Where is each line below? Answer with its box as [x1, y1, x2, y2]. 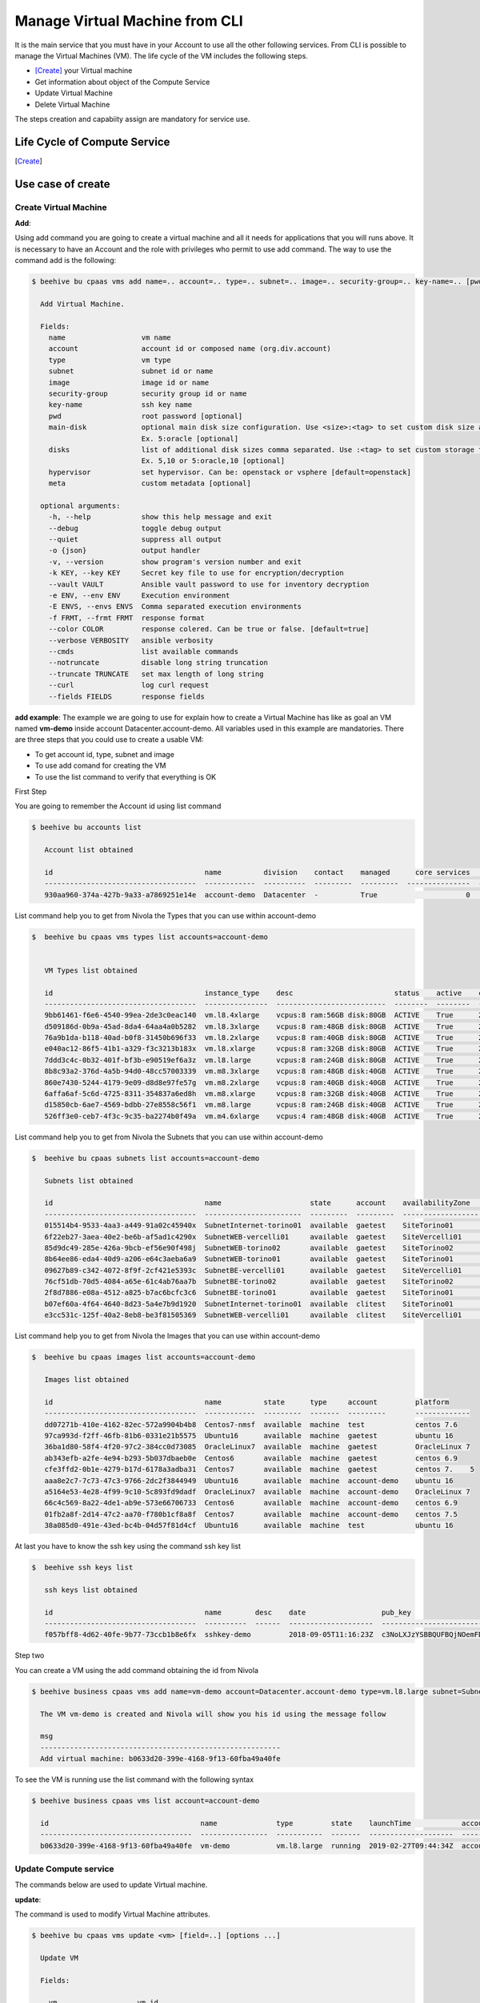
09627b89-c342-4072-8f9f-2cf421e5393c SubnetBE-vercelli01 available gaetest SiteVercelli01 [44, 1266, 462, 1275]
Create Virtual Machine [14, 201, 107, 212]
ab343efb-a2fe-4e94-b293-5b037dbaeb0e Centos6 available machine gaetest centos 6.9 [44, 1453, 458, 1462]
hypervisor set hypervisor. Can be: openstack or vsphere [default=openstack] [48, 467, 412, 477]
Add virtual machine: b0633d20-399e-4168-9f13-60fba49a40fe [40, 1755, 281, 1763]
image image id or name [48, 377, 210, 387]
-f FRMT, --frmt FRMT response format [48, 613, 206, 623]
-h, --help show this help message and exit [48, 513, 273, 522]
